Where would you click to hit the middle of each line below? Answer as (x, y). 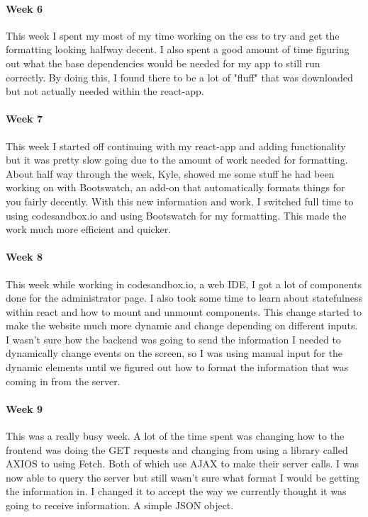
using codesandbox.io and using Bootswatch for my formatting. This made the (176, 215)
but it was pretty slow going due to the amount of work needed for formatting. (177, 160)
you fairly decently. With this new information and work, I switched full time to (180, 201)
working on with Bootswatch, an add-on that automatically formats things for (175, 187)
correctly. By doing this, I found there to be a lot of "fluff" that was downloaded (179, 77)
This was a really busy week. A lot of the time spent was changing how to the (175, 436)
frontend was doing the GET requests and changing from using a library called (177, 449)
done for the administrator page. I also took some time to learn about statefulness (184, 298)
